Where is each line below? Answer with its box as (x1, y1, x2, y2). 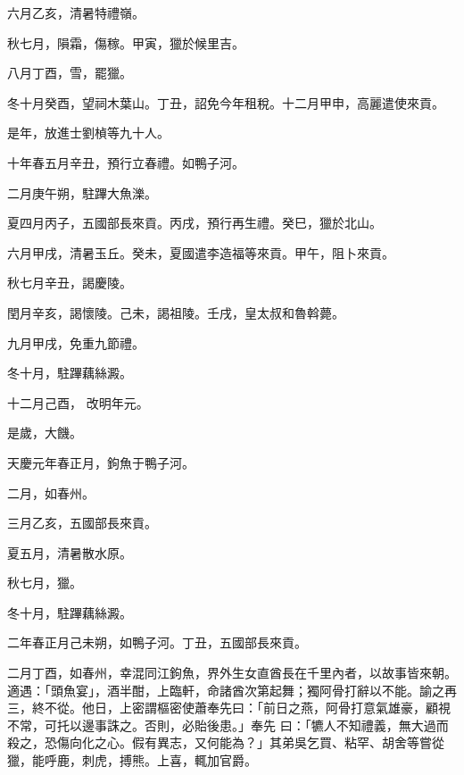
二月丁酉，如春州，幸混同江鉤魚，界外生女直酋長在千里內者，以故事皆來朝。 (7, 663, 457, 682)
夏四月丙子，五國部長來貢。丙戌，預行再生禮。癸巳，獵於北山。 (7, 213, 382, 232)
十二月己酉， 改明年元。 (7, 393, 149, 412)
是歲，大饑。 (7, 423, 82, 442)
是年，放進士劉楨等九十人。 (7, 123, 170, 142)
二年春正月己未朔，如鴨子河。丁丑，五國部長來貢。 (7, 633, 307, 652)
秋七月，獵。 (7, 573, 82, 592)
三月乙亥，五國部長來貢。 (7, 513, 157, 532)
